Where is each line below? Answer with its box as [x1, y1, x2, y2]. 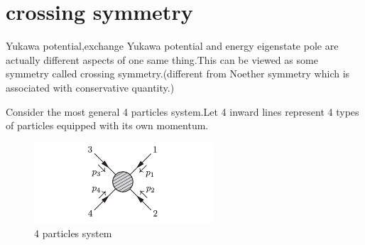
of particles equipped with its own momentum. [6, 118, 209, 133]
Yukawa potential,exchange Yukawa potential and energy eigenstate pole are [6, 38, 339, 53]
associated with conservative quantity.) [6, 80, 175, 94]
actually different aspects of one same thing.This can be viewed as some [6, 52, 318, 67]
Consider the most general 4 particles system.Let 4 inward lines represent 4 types [6, 104, 359, 119]
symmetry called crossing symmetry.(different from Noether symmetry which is [6, 66, 350, 81]
